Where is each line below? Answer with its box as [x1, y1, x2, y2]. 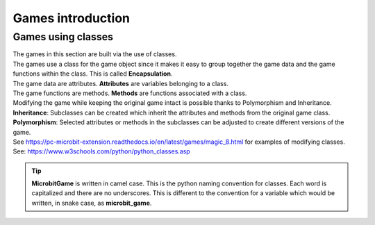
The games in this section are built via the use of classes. [12, 50, 177, 58]
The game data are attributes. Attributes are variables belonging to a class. [12, 79, 229, 87]
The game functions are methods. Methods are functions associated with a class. [12, 89, 247, 97]
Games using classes [12, 31, 114, 43]
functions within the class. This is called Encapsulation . [12, 69, 173, 78]
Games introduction [12, 10, 130, 26]
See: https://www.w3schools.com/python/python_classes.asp [12, 147, 190, 156]
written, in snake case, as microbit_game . [31, 199, 152, 207]
